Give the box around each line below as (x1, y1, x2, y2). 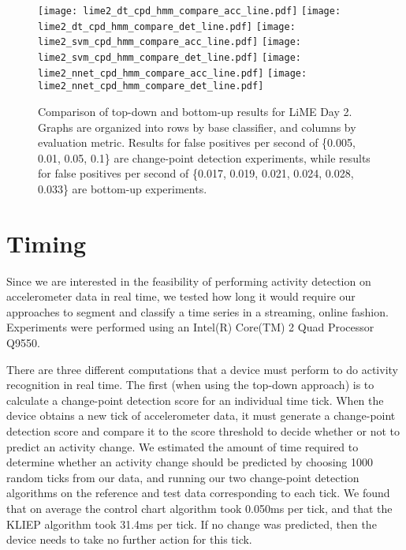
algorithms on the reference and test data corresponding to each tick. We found (6, 485, 390, 501)
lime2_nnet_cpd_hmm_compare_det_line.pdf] (38, 80, 264, 92)
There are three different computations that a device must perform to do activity (6, 361, 398, 377)
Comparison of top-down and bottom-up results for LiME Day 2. (38, 103, 352, 119)
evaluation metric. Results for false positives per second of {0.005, (38, 134, 356, 151)
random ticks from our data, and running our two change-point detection (6, 469, 359, 485)
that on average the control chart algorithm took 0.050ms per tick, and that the (6, 499, 393, 516)
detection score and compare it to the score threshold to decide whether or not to (6, 422, 400, 439)
